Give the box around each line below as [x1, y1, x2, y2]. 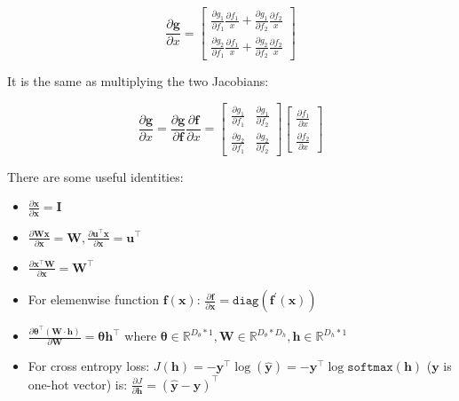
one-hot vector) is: [28, 374, 128, 393]
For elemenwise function [28, 290, 160, 309]
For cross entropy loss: [28, 357, 150, 375]
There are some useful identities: [7, 167, 184, 185]
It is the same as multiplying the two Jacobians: [7, 72, 269, 90]
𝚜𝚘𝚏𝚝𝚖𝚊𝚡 [347, 361, 393, 374]
